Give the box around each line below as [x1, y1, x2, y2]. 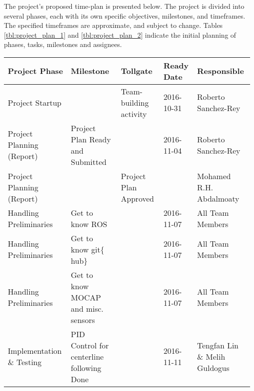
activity [121, 108, 147, 119]
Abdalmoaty [197, 192, 239, 204]
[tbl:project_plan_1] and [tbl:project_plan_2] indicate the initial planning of [4, 29, 236, 40]
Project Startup [8, 96, 62, 108]
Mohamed [197, 170, 231, 182]
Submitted [71, 156, 106, 167]
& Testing [8, 356, 42, 368]
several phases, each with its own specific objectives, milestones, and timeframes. [4, 10, 245, 21]
